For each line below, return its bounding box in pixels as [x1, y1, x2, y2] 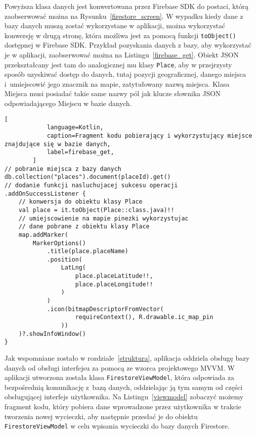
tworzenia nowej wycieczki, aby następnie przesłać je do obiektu [4, 411, 198, 421]
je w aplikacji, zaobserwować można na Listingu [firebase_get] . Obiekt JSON [4, 50, 239, 60]
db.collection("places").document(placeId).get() [4, 173, 171, 181]
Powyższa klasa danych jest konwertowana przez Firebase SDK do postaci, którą [4, 1, 249, 11]
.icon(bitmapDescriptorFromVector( [46, 305, 164, 313]
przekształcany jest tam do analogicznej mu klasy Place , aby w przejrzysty [4, 59, 232, 69]
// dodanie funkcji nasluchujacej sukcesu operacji [4, 181, 178, 189]
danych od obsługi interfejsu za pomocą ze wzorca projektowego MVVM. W [4, 362, 235, 373]
